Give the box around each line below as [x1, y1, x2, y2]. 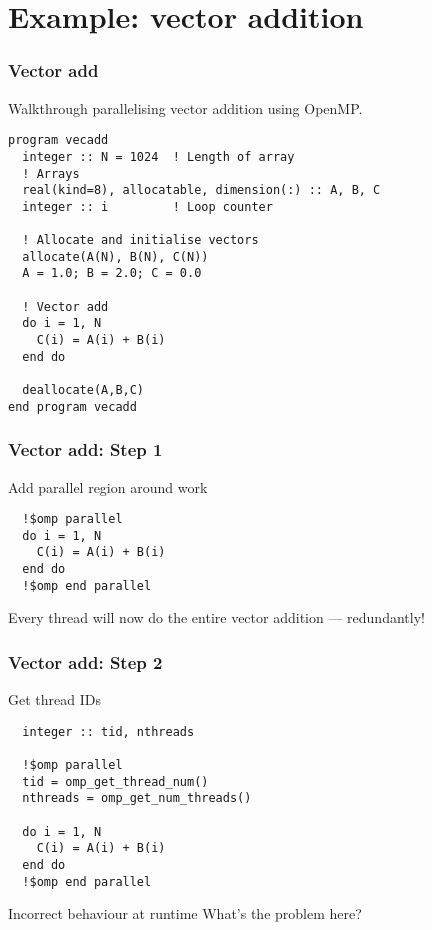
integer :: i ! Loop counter [22, 199, 273, 214]
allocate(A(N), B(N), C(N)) [22, 249, 209, 264]
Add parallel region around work [8, 476, 208, 497]
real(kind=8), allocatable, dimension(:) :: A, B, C [22, 183, 381, 198]
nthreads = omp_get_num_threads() [22, 791, 252, 806]
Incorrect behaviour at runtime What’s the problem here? [8, 903, 362, 924]
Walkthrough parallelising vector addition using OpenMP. [8, 97, 363, 118]
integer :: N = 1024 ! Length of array [22, 149, 295, 164]
